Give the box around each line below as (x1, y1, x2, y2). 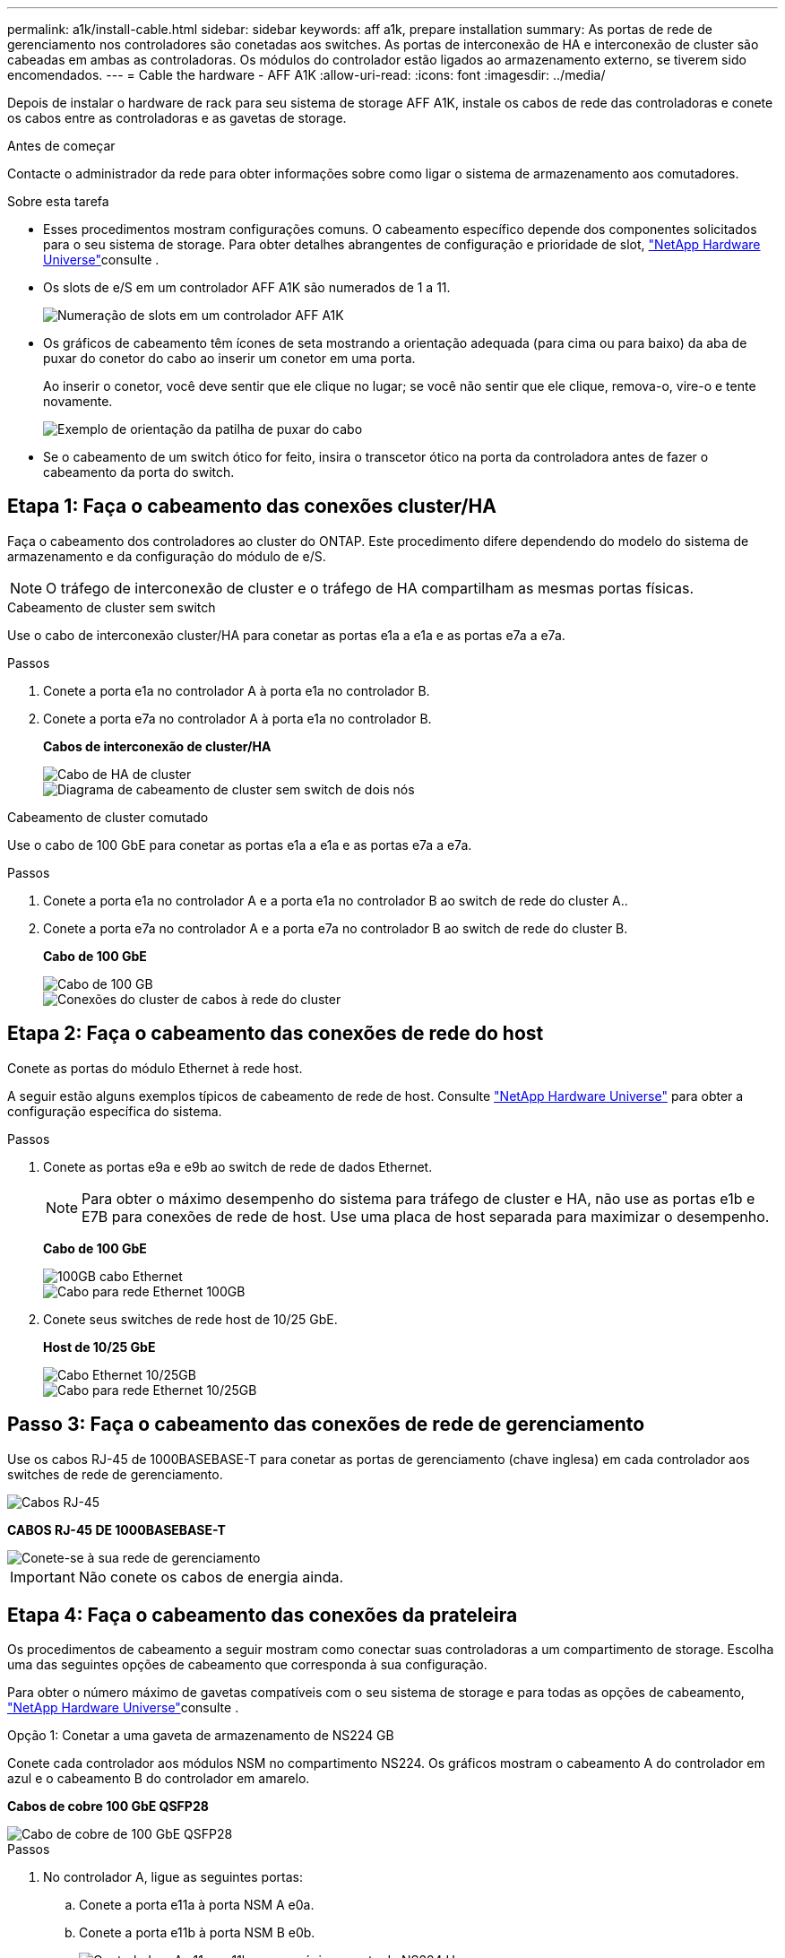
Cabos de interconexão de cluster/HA (43, 738, 272, 754)
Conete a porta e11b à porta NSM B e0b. (79, 1925, 315, 1941)
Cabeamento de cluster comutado (7, 809, 209, 825)
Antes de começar (7, 138, 116, 153)
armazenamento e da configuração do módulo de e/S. (7, 548, 326, 564)
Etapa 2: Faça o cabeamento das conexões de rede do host (7, 1022, 544, 1045)
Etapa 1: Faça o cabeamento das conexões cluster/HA (7, 495, 496, 518)
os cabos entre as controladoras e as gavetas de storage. (7, 110, 347, 126)
